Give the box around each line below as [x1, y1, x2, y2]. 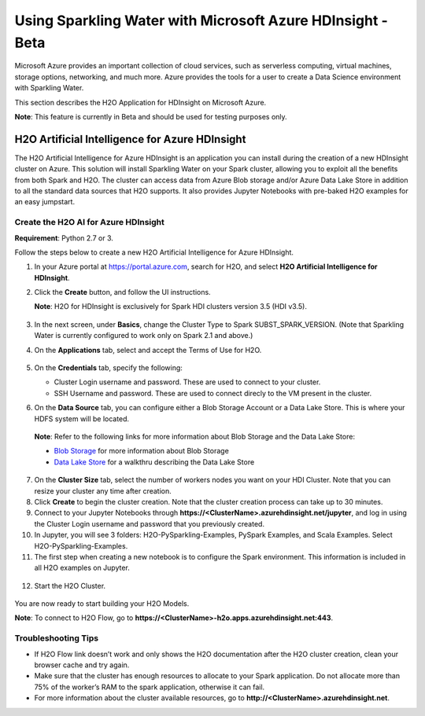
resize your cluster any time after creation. [34, 486, 172, 495]
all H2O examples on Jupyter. [34, 563, 130, 573]
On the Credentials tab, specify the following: [34, 363, 183, 373]
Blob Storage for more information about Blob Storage [54, 446, 230, 456]
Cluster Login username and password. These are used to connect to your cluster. [54, 377, 321, 387]
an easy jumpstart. [14, 197, 75, 207]
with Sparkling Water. [14, 83, 84, 93]
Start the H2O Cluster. [34, 581, 106, 590]
